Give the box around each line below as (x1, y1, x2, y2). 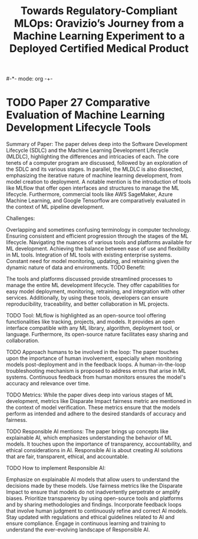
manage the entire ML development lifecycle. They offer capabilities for (6, 282, 180, 289)
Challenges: (6, 215, 35, 222)
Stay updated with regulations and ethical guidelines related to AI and (6, 514, 175, 521)
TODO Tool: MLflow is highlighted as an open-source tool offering (6, 312, 166, 319)
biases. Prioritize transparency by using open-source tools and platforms (6, 495, 184, 502)
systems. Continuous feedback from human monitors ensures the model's (6, 374, 186, 381)
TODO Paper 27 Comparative (6, 96, 150, 109)
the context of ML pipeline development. (6, 203, 105, 210)
